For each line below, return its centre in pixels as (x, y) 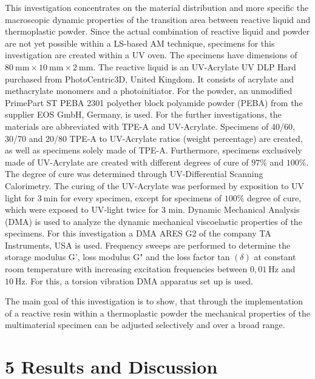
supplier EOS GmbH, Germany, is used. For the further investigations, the (143, 114)
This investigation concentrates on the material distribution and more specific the (157, 7)
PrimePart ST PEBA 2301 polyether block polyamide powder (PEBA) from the (154, 102)
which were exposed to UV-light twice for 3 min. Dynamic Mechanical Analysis (152, 210)
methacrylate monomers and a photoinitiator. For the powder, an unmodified (149, 91)
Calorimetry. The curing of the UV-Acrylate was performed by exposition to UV (155, 185)
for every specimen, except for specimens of (141, 197)
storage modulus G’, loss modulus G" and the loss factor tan (117, 257)
